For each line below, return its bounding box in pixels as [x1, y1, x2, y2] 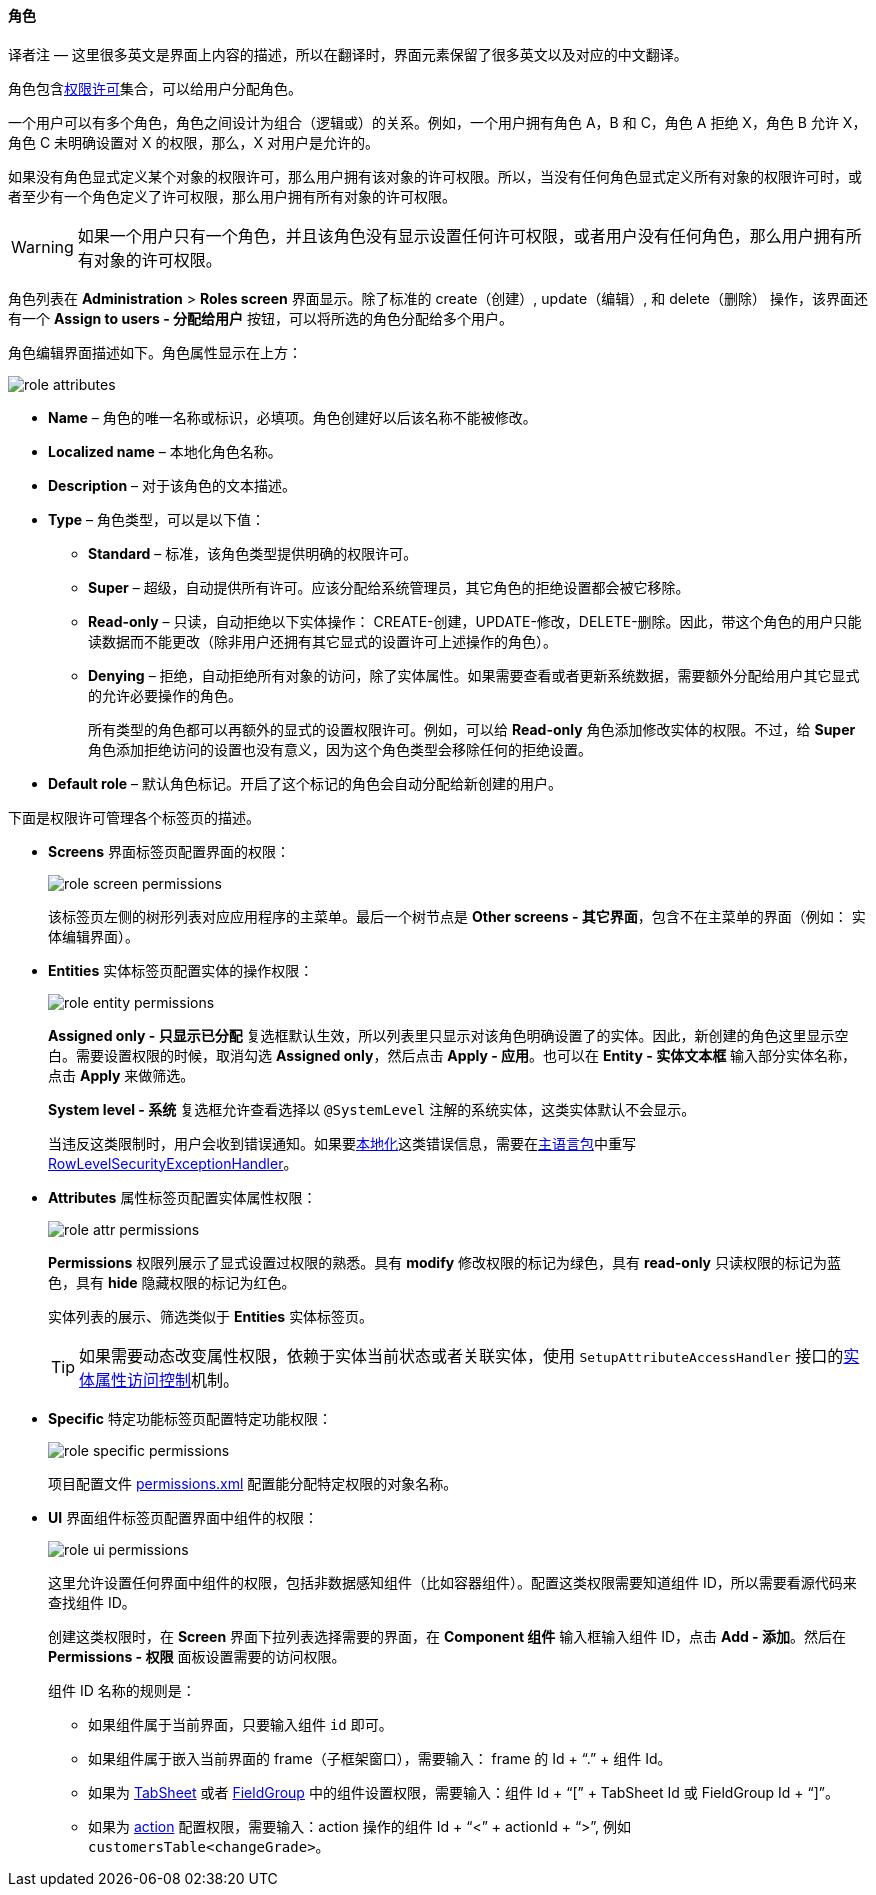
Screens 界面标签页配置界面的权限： [48, 842, 290, 860]
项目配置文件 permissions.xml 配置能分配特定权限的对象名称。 [48, 1474, 458, 1492]
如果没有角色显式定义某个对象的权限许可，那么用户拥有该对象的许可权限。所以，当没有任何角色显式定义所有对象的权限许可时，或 [8, 167, 862, 185]
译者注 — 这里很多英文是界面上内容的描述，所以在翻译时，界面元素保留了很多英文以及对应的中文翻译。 [8, 45, 688, 63]
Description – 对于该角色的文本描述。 [48, 476, 297, 494]
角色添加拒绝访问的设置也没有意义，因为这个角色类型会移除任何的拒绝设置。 [88, 740, 592, 758]
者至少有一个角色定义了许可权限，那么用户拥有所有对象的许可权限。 [8, 187, 456, 205]
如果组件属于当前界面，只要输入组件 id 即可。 [88, 1715, 393, 1733]
